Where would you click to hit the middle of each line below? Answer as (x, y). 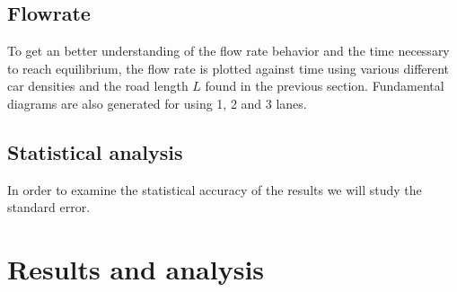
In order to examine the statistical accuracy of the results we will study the (215, 189)
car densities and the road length (98, 86)
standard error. (49, 207)
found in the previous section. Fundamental (325, 86)
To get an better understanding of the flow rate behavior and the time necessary (228, 51)
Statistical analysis (95, 151)
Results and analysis (136, 269)
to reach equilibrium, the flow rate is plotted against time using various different (228, 68)
